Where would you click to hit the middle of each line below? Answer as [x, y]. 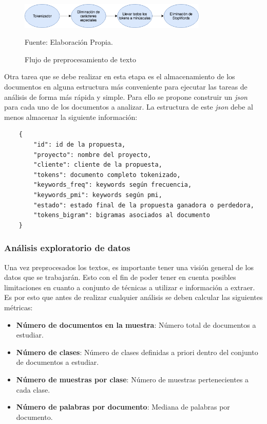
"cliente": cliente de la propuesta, [98, 165]
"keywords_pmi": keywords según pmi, [98, 195]
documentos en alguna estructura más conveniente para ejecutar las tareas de [126, 87]
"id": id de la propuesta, [80, 145]
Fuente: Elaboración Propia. [69, 42]
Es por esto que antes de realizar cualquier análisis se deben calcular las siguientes [133, 297]
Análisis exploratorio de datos [67, 248]
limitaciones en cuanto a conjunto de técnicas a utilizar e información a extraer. [130, 287]
